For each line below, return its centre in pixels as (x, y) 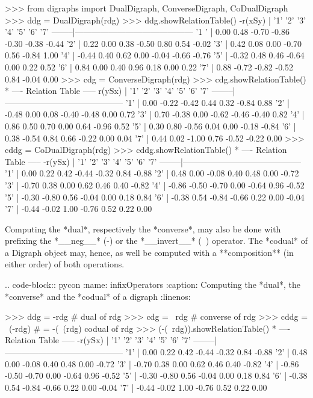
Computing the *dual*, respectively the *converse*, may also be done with (143, 229)
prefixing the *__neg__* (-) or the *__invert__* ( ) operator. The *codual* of (156, 241)
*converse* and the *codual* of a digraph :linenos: (98, 296)
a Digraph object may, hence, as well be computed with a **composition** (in (149, 252)
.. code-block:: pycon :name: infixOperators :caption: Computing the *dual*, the (153, 285)
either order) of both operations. (65, 264)
